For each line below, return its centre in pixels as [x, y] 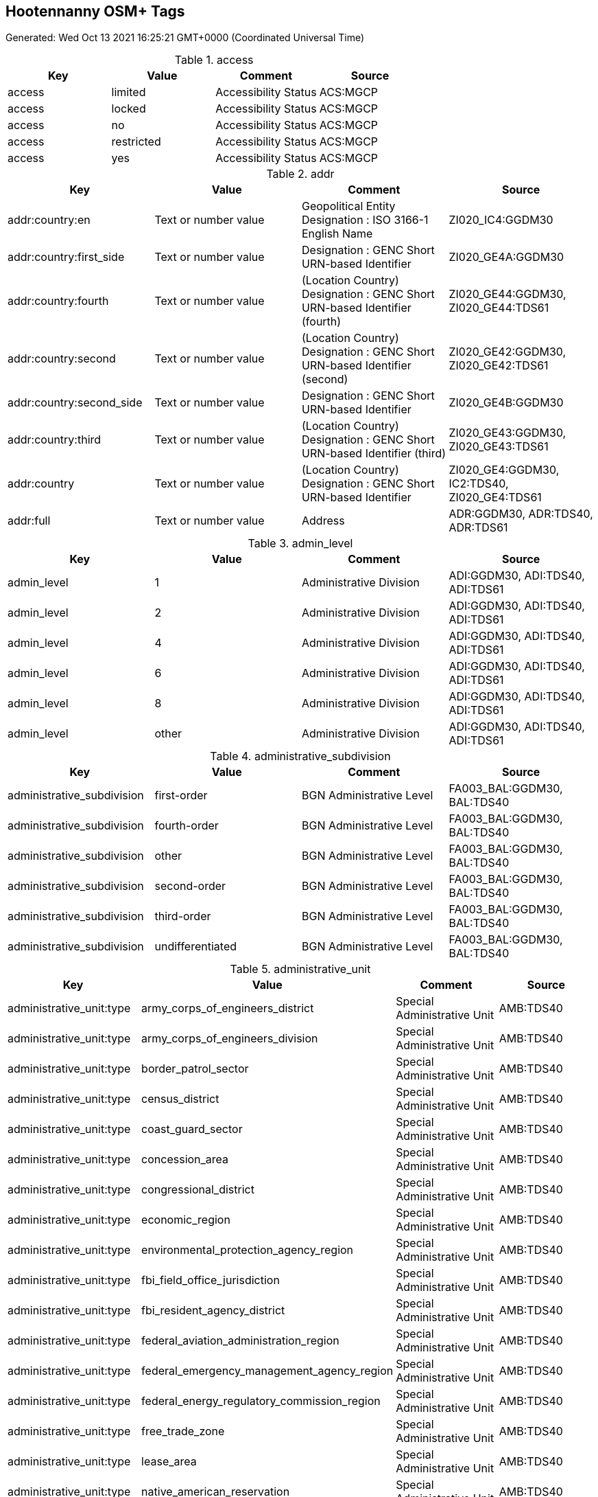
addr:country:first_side [66, 257]
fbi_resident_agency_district [213, 1311]
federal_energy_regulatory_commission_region [261, 1401]
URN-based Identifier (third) [374, 454]
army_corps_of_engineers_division [230, 1039]
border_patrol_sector [195, 1069]
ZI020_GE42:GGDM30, [507, 352]
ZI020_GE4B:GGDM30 [506, 403]
